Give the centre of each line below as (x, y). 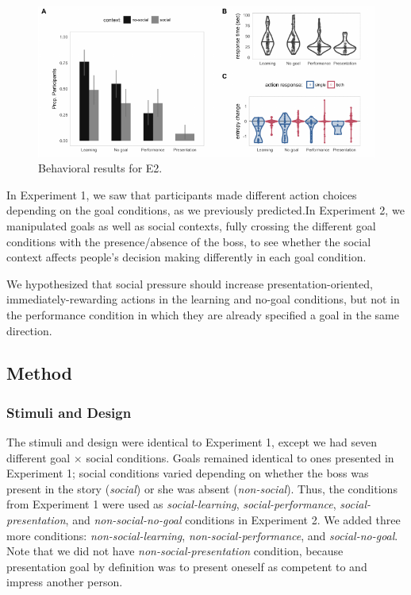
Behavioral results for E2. (100, 168)
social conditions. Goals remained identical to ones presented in (240, 457)
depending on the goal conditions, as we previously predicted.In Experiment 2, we (205, 210)
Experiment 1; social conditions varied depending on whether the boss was (188, 473)
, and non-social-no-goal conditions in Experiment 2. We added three (233, 520)
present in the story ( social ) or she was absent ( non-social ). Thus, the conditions (202, 488)
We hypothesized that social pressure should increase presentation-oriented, (190, 283)
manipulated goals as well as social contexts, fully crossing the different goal (191, 225)
